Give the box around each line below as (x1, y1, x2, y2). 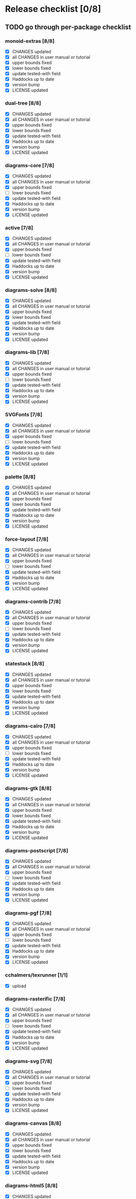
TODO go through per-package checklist (5, 23, 131, 31)
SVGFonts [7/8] (5, 411, 42, 418)
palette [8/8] (5, 473, 36, 480)
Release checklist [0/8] (5, 3, 101, 15)
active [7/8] (5, 224, 33, 231)
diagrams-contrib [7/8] (5, 598, 61, 605)
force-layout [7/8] (5, 535, 49, 542)
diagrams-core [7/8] (5, 162, 55, 169)
